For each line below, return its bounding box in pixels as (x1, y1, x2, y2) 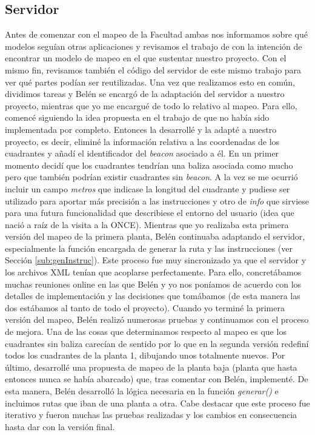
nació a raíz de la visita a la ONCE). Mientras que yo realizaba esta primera (5, 218, 289, 231)
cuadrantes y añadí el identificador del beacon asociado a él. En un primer (5, 147, 279, 160)
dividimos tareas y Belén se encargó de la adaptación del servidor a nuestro (5, 87, 285, 100)
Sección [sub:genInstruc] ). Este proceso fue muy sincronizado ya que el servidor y (5, 254, 307, 266)
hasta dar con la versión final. (5, 420, 115, 433)
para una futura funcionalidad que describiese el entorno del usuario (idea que (5, 206, 294, 219)
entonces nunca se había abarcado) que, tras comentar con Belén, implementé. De (5, 373, 308, 385)
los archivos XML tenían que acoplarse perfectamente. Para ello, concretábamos (5, 266, 302, 278)
